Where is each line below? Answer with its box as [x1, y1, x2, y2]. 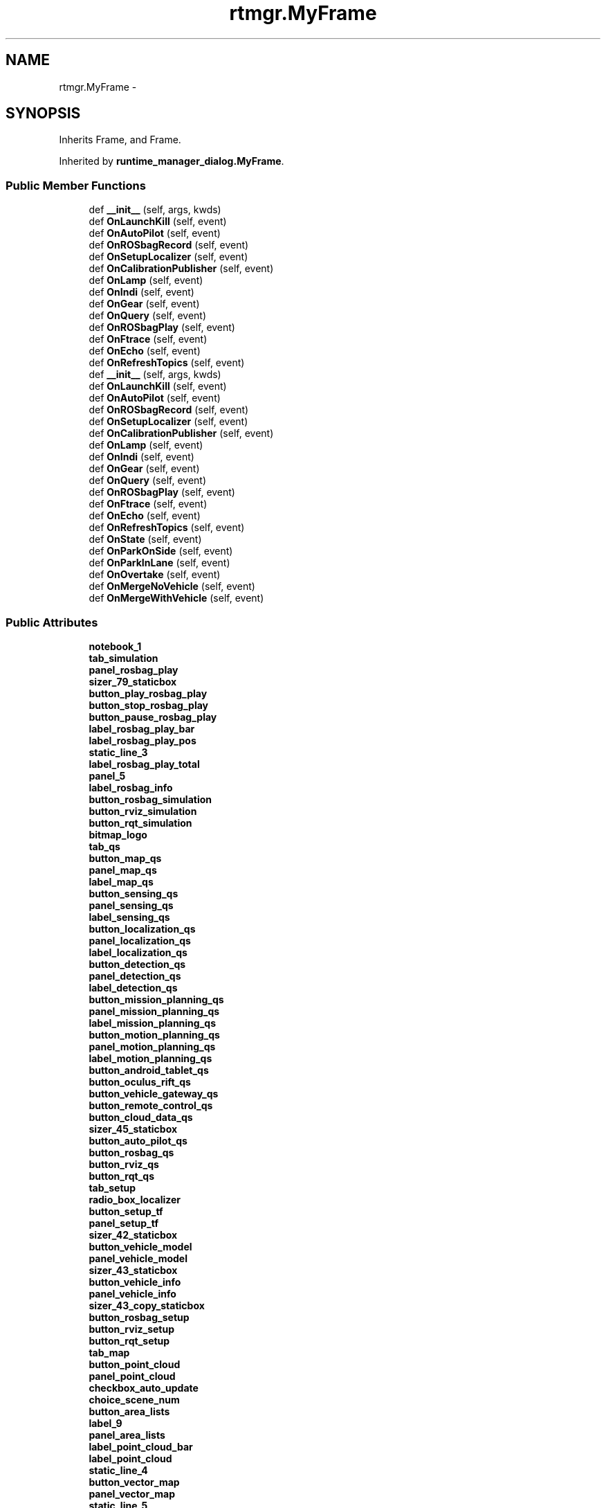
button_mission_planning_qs [89, 993, 224, 1005]
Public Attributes [6, 615, 98, 629]
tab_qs [89, 840, 120, 852]
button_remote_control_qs [89, 1099, 213, 1111]
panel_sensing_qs [89, 899, 174, 911]
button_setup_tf [89, 1205, 163, 1217]
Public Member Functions [6, 178, 146, 192]
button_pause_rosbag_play [89, 710, 217, 723]
